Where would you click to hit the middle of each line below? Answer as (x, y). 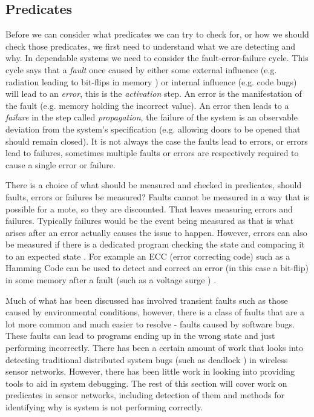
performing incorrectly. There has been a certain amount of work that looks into (154, 348)
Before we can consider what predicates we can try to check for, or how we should (157, 34)
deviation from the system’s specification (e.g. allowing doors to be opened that (153, 129)
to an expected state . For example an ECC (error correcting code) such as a (148, 256)
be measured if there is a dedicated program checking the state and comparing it (155, 244)
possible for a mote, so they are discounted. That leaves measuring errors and (149, 209)
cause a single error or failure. (61, 164)
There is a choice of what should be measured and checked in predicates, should (154, 185)
